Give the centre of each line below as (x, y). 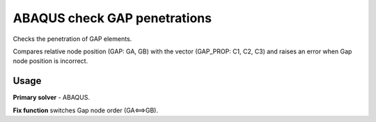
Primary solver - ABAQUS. (52, 98)
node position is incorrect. (50, 61)
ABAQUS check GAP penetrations (112, 18)
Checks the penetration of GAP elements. (72, 39)
